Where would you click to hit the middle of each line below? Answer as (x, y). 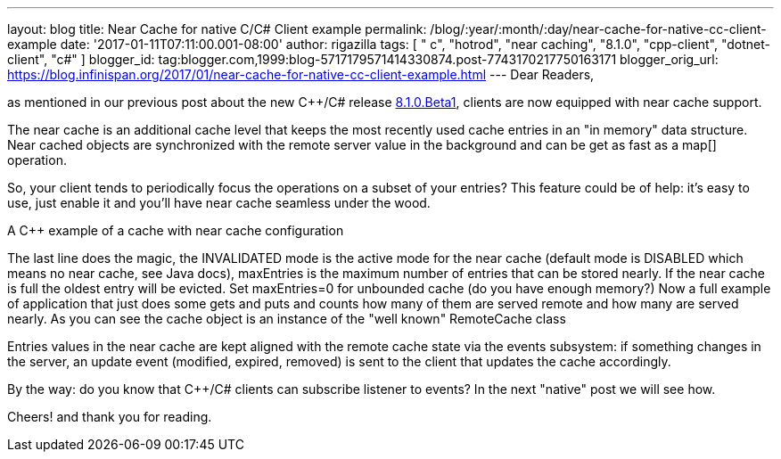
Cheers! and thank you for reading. (110, 417)
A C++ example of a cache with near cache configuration (176, 230)
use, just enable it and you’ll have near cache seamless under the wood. (219, 203)
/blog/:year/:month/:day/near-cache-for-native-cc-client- (598, 29)
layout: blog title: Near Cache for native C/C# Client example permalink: (217, 29)
